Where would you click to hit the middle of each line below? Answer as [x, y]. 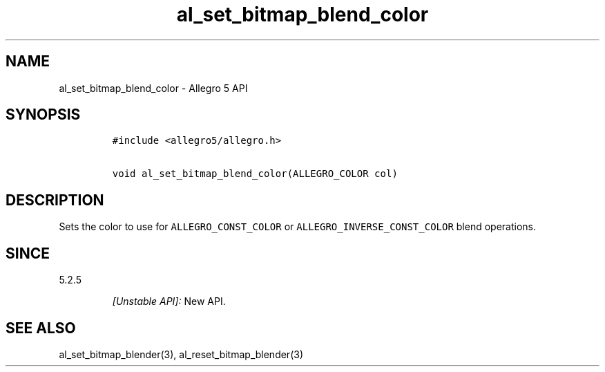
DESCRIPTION [55, 200]
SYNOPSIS [43, 115]
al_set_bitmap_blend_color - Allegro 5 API [153, 88]
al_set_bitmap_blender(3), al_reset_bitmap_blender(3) [181, 354]
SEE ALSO [41, 328]
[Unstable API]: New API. [169, 301]
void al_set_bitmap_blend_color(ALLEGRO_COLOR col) [255, 174]
